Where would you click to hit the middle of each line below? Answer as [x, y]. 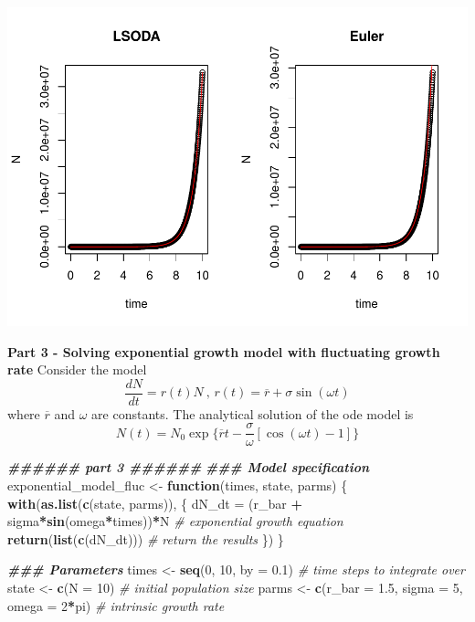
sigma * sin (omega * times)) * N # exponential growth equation [175, 521]
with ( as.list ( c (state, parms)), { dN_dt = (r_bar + [155, 503]
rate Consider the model [77, 369]
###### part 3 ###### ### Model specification [189, 467]
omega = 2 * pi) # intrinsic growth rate [116, 605]
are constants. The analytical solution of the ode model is [253, 413]
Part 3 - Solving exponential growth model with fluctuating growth [224, 351]
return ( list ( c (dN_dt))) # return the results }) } [146, 538]
